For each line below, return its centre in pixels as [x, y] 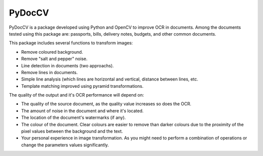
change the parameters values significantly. [65, 145]
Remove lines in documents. [49, 72]
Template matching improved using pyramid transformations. [82, 86]
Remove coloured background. [52, 52]
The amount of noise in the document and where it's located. [82, 111]
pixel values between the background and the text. [72, 131]
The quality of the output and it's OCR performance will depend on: [76, 95]
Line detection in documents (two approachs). [67, 65]
